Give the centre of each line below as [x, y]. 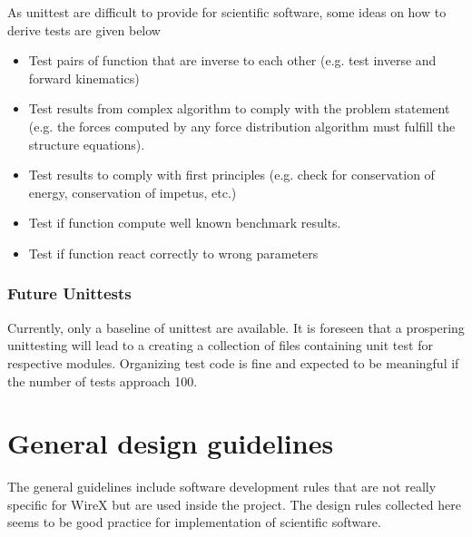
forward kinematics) [84, 78]
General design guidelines [171, 443]
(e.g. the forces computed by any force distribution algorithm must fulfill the [242, 126]
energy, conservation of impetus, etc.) [133, 192]
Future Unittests [69, 293]
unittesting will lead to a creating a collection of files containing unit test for [220, 345]
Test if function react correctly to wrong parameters [173, 253]
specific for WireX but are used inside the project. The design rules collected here [234, 504]
